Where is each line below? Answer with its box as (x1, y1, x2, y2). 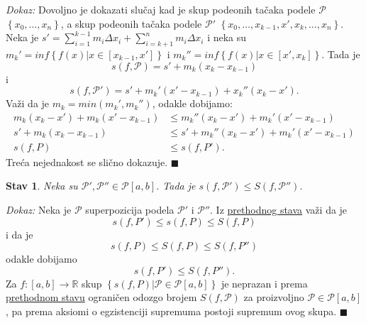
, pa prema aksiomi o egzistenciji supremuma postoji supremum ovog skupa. (6, 304, 337, 319)
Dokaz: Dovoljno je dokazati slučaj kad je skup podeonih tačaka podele (6, 2, 316, 16)
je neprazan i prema (221, 275, 308, 290)
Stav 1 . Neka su (6, 178, 78, 193)
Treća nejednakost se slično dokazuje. (6, 154, 168, 169)
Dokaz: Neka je (6, 202, 72, 217)
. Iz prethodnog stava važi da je (210, 202, 348, 217)
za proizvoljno (243, 290, 304, 305)
